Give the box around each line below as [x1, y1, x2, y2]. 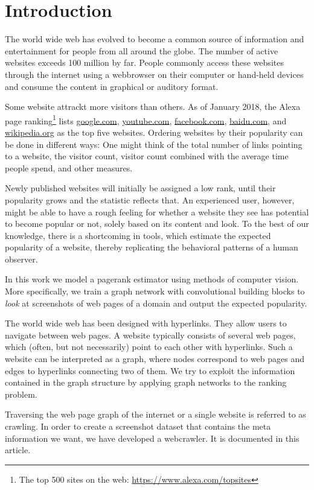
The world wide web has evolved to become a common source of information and [5, 33, 304, 45]
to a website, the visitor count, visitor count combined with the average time [5, 150, 289, 162]
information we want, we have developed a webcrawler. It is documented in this [5, 431, 300, 444]
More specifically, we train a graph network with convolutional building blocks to [5, 285, 305, 297]
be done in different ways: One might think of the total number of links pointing [5, 138, 303, 150]
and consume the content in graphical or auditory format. [5, 80, 219, 92]
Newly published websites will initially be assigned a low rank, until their [5, 182, 276, 194]
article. [5, 444, 31, 456]
